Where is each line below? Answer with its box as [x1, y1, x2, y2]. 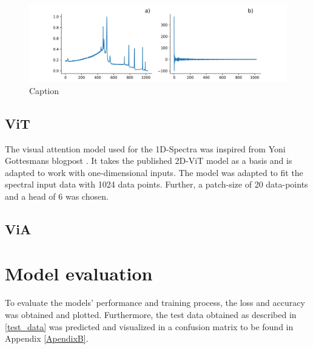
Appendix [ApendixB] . [5, 332, 89, 345]
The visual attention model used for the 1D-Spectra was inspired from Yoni [5, 142, 286, 155]
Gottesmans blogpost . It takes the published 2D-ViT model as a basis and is [5, 154, 292, 167]
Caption [29, 84, 59, 97]
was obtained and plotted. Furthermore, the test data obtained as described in [5, 308, 297, 320]
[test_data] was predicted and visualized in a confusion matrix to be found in [5, 320, 294, 333]
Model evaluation [5, 261, 153, 286]
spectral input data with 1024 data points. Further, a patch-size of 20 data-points [5, 178, 308, 191]
